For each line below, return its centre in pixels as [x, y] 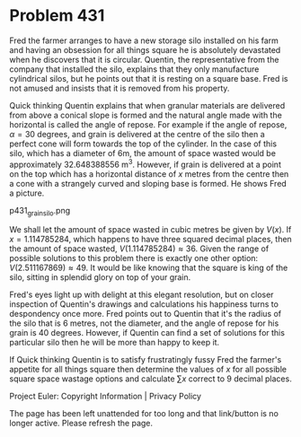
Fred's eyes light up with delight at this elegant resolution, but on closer [142, 295]
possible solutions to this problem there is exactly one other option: [134, 258]
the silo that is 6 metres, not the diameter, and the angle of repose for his [144, 323]
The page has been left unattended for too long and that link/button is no [144, 414]
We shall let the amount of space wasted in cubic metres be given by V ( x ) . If [150, 230]
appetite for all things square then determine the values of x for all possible [148, 370]
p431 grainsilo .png [40, 211]
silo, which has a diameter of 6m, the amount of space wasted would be [143, 153]
